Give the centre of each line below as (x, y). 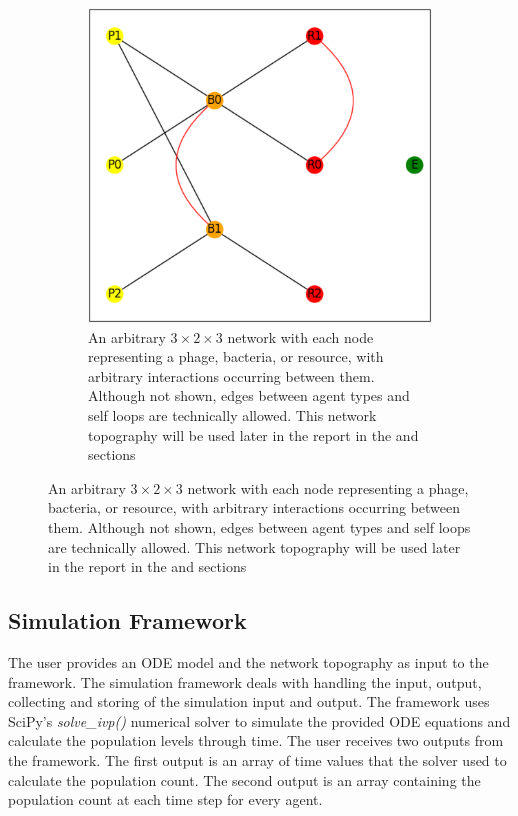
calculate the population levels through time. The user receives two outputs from (256, 740)
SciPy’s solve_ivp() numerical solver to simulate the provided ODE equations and (259, 720)
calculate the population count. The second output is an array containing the (244, 779)
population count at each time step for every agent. (165, 799)
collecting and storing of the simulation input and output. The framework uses (249, 701)
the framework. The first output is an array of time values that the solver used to (257, 759)
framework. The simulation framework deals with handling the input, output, (245, 681)
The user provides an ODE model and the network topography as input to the (248, 661)
